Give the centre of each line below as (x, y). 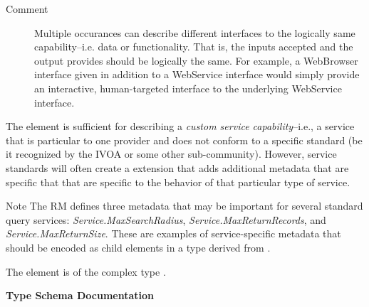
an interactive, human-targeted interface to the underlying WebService (188, 88)
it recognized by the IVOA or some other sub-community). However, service (171, 154)
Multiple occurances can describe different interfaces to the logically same (195, 32)
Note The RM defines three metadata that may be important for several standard (184, 206)
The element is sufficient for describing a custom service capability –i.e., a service (180, 126)
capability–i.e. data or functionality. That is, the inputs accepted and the (194, 47)
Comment (27, 9)
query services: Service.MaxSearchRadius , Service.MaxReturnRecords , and (166, 219)
